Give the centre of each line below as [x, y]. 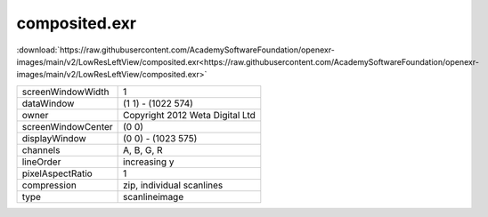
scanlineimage [154, 197]
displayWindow [54, 138]
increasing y [149, 162]
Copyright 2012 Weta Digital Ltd [189, 115]
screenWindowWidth [66, 92]
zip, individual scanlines [173, 185]
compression [49, 185]
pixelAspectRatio [57, 173]
